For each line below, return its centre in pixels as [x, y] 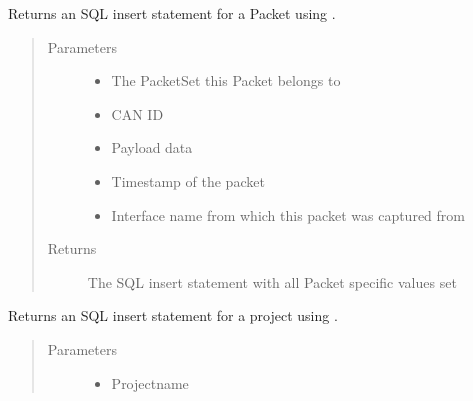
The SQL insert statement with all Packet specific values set [272, 281]
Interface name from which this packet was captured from [288, 214]
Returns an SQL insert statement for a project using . [173, 315]
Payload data [152, 147]
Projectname [150, 382]
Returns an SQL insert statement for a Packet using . [172, 13]
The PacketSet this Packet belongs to [226, 80]
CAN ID [137, 113]
